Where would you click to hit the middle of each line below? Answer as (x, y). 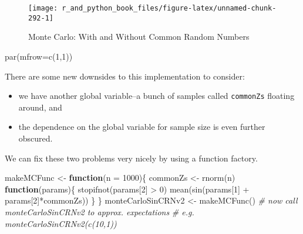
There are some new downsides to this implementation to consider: (125, 76)
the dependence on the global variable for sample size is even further (142, 127)
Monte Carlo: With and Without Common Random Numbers (139, 37)
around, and (40, 107)
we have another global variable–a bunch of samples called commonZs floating (156, 96)
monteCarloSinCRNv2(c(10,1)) (61, 223)
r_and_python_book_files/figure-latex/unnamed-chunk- (169, 8)
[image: (43, 8)
